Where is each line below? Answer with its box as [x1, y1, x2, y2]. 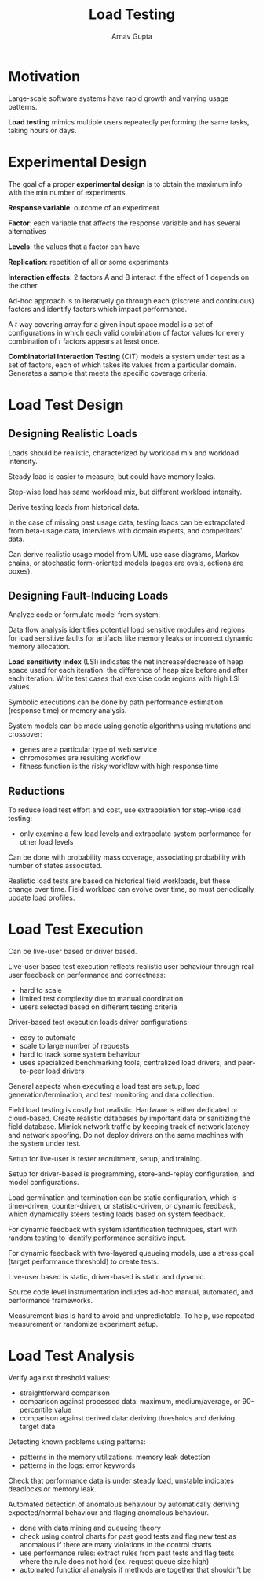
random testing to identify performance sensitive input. [8, 1233, 187, 1242]
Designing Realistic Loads [8, 427, 137, 440]
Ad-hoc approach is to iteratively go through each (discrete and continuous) [8, 295, 255, 305]
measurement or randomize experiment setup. [8, 1320, 159, 1329]
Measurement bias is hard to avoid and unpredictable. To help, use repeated [8, 1311, 255, 1320]
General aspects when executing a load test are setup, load [8, 1082, 200, 1091]
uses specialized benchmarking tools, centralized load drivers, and [19, 1058, 236, 1068]
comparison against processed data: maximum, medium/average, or [19, 1397, 241, 1406]
